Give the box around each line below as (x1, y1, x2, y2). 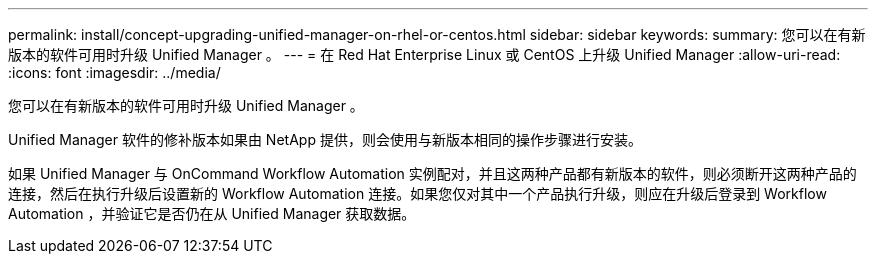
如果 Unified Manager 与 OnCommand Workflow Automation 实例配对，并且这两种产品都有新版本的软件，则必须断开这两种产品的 (8, 165, 857, 182)
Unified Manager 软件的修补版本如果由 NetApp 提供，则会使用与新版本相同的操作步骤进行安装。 (8, 131, 642, 148)
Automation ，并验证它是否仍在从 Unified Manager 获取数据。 (8, 205, 416, 222)
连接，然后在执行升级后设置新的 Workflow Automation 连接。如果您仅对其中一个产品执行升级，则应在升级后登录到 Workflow (8, 185, 827, 202)
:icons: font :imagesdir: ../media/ (8, 64, 221, 81)
